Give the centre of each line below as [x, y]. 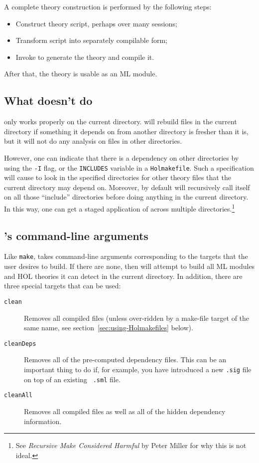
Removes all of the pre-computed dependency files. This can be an [125, 359]
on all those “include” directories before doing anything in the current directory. [126, 197]
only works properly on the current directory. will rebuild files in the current [121, 121]
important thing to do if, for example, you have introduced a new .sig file [138, 369]
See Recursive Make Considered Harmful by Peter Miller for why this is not [131, 445]
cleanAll [18, 395]
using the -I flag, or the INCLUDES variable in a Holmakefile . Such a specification [129, 167]
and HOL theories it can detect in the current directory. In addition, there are [123, 276]
